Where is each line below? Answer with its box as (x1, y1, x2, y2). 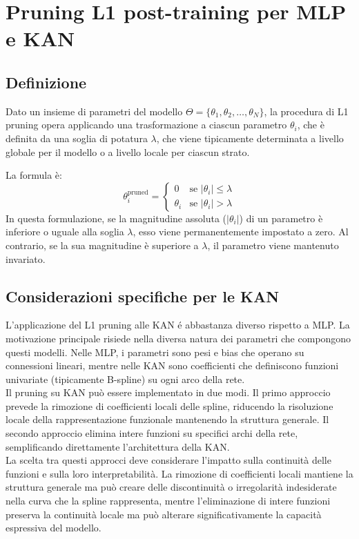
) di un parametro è (239, 210, 323, 225)
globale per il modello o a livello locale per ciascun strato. (6, 144, 250, 159)
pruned (127, 188, 148, 196)
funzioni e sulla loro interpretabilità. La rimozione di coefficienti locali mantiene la (6, 466, 353, 480)
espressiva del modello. (6, 520, 101, 535)
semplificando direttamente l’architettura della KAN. (6, 439, 230, 453)
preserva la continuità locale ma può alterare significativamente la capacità (6, 507, 322, 521)
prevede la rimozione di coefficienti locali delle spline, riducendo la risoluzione (6, 398, 333, 413)
